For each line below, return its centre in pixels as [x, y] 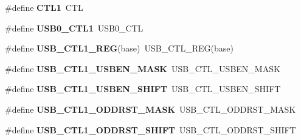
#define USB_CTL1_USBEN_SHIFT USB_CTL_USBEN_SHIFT [143, 89]
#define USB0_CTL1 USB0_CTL [74, 28]
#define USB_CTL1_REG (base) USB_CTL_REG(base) [119, 48]
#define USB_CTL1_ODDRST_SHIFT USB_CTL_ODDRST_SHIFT [150, 129]
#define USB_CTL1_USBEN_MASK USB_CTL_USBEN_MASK [143, 68]
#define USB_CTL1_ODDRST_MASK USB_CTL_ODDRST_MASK [150, 109]
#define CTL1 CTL [44, 7]
